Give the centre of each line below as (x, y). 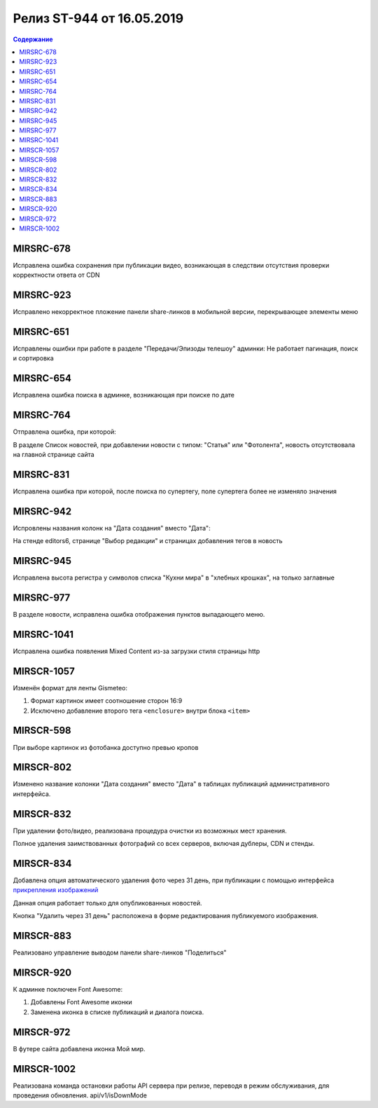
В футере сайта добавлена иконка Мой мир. (79, 1048)
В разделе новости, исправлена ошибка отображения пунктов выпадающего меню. (139, 615)
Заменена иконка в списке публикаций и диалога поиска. (117, 1012)
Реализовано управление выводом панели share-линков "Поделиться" (120, 952)
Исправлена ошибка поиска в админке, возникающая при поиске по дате (124, 395)
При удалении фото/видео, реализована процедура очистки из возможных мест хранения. (150, 830)
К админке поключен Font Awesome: (68, 990)
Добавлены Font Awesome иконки (81, 1002)
